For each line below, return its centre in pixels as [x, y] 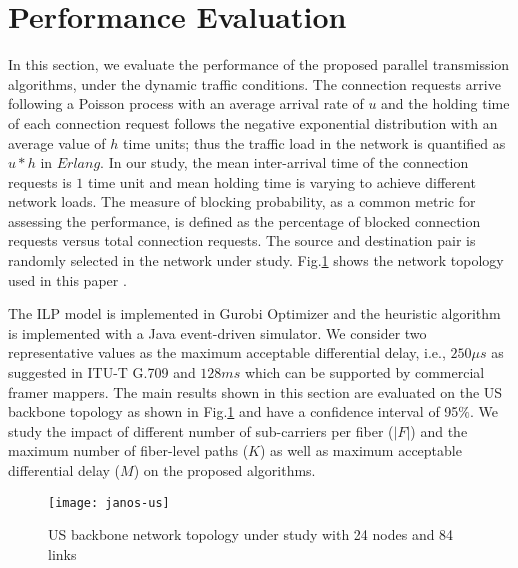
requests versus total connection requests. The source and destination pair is [242, 240]
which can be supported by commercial [364, 372]
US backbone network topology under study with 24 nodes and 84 [251, 534]
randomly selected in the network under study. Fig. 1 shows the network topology [256, 260]
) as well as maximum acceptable [361, 450]
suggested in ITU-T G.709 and [102, 372]
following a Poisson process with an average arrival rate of [186, 103]
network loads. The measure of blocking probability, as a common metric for [242, 201]
